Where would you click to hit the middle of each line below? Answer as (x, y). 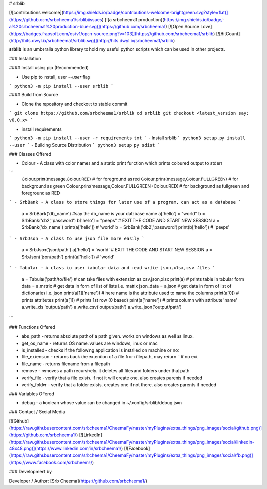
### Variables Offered (32, 394)
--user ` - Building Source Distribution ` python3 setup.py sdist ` (85, 145)
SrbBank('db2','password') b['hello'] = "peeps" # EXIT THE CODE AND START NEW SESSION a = (120, 221)
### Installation (25, 58)
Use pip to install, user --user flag (56, 77)
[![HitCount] (228, 33)
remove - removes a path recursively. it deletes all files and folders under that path (106, 371)
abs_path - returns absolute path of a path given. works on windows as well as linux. (108, 336)
